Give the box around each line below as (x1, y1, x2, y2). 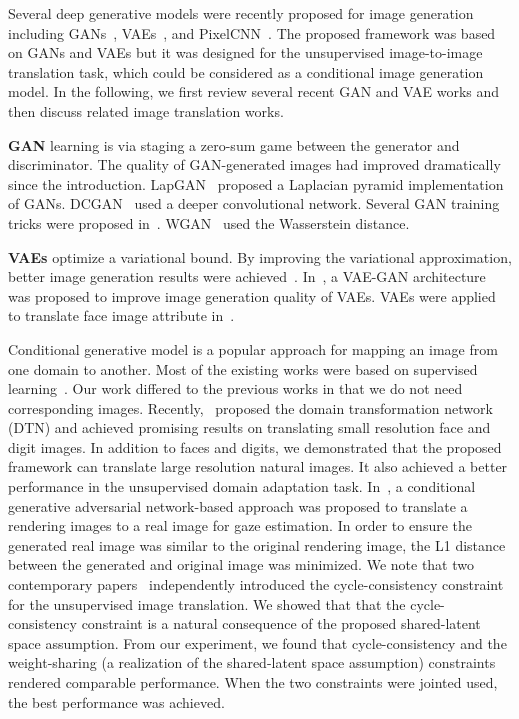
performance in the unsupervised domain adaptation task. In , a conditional (8, 476, 476, 497)
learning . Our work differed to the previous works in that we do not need (8, 378, 463, 399)
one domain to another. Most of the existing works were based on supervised (8, 358, 478, 379)
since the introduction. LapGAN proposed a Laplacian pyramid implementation (8, 173, 504, 194)
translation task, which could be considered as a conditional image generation (8, 61, 484, 82)
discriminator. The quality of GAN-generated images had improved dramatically (8, 154, 501, 175)
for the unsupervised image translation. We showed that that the (8, 593, 406, 614)
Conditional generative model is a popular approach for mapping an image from (8, 338, 498, 359)
